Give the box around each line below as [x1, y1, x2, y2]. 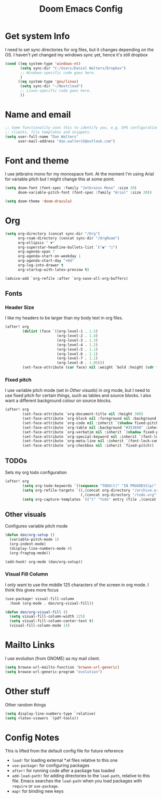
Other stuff [5, 686, 50, 697]
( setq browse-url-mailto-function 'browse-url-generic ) [5, 665, 120, 670]
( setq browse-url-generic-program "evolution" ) [5, 669, 103, 674]
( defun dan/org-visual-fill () [5, 609, 68, 614]
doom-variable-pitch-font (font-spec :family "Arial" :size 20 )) [17, 190, 152, 195]
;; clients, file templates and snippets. [5, 129, 92, 134]
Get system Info [5, 31, 70, 42]
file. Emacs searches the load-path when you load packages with [12, 778, 142, 784]
